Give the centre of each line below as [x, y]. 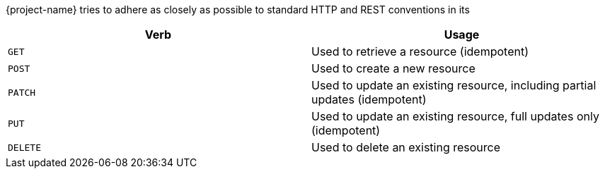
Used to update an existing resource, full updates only [455, 116]
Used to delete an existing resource [406, 147]
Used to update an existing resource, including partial [454, 85]
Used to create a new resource [393, 68]
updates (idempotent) [369, 99]
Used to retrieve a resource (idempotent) [420, 51]
